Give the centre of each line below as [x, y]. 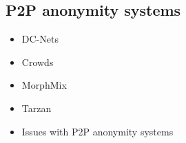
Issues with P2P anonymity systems [97, 131]
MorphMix [44, 85]
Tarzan [37, 108]
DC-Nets [40, 39]
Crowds [38, 62]
